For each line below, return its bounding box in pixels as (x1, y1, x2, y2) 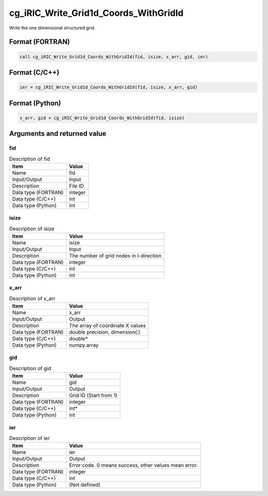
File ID (69, 182, 84, 189)
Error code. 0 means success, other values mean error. (69, 462, 198, 469)
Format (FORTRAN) (9, 38, 70, 46)
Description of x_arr (9, 295, 56, 302)
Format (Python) (9, 99, 62, 107)
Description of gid (9, 365, 52, 372)
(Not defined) (69, 482, 101, 489)
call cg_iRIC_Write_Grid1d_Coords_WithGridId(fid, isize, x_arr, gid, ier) (19, 54, 208, 60)
